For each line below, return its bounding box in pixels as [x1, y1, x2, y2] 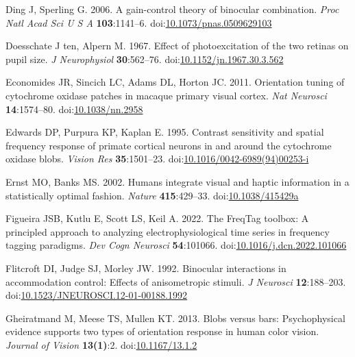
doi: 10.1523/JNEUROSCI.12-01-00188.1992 [5, 288, 188, 302]
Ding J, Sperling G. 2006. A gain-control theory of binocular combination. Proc [5, 2, 339, 16]
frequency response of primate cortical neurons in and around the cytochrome [5, 138, 332, 152]
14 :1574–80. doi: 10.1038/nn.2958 [5, 101, 143, 116]
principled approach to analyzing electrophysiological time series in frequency [5, 224, 330, 238]
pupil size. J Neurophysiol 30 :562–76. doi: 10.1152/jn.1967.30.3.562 [5, 51, 284, 66]
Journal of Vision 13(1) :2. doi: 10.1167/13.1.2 [5, 337, 197, 352]
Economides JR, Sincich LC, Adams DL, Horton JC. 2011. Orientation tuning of [5, 75, 345, 89]
